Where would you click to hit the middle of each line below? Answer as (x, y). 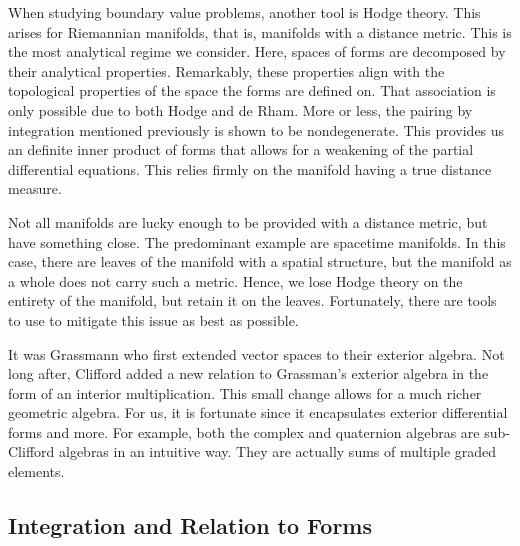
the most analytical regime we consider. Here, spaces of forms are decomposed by (257, 51)
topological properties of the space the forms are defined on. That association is (252, 90)
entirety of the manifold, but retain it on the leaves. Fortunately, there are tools (252, 300)
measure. (35, 188)
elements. (36, 471)
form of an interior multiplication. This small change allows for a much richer (245, 392)
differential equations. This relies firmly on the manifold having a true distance (250, 168)
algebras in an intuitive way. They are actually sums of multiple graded (277, 451)
